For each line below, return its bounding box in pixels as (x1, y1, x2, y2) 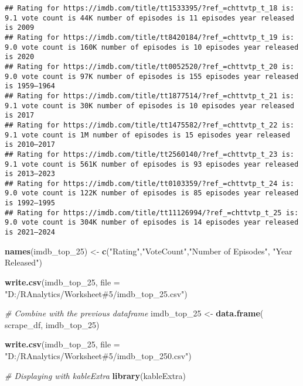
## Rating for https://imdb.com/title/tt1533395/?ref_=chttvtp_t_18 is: (5, 4, 294, 12)
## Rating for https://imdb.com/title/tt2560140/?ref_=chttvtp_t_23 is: (5, 150, 294, 158)
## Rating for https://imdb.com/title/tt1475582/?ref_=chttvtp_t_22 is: (5, 120, 294, 129)
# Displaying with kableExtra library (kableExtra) (5, 369, 186, 381)
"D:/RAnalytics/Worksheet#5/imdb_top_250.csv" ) (5, 349, 192, 361)
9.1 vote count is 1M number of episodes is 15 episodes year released (5, 130, 290, 139)
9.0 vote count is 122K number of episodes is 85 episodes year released (5, 189, 299, 198)
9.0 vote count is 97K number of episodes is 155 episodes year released (5, 72, 299, 81)
